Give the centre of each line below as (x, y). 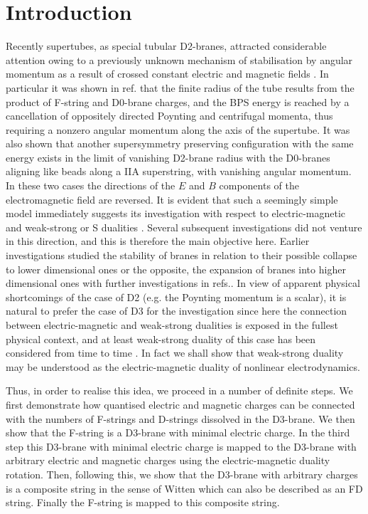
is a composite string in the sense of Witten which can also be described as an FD (184, 488)
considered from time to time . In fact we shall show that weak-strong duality (175, 353)
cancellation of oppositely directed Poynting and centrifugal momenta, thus (169, 116)
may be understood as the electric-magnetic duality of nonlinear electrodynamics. (183, 366)
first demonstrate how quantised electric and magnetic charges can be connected (180, 404)
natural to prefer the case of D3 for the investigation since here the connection (177, 311)
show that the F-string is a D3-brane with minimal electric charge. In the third (178, 432)
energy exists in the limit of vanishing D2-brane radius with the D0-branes (168, 157)
